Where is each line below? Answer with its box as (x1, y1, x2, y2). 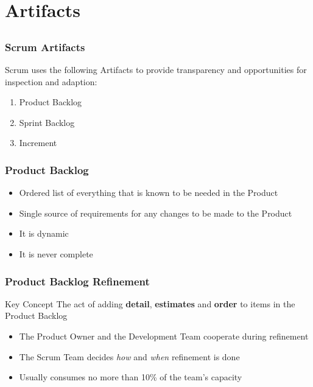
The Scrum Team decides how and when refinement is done (19, 350, 240, 363)
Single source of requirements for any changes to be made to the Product (19, 206, 292, 219)
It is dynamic (19, 227, 69, 240)
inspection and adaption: (5, 75, 97, 88)
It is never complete (19, 248, 93, 260)
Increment (19, 136, 57, 149)
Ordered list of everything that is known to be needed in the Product (19, 186, 278, 199)
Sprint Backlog (19, 116, 75, 128)
